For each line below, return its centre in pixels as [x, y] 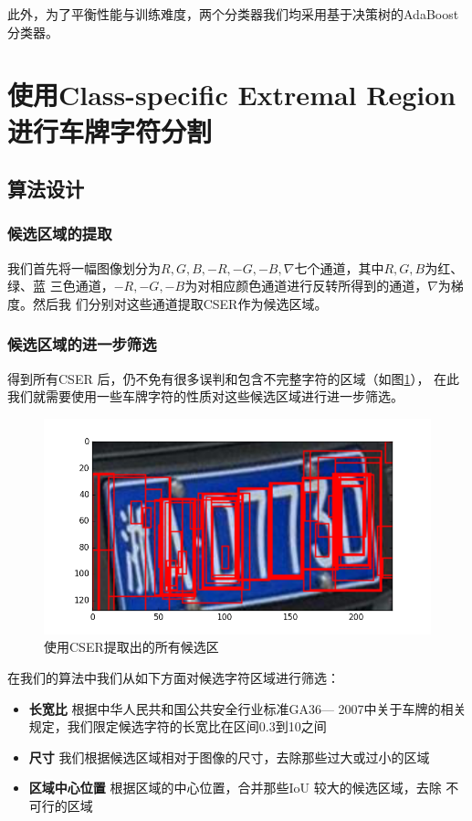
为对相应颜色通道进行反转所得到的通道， [306, 286]
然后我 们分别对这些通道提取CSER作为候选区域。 [180, 303]
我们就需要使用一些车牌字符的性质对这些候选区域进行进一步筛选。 [205, 396]
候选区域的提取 [60, 234]
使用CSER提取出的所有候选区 [131, 647]
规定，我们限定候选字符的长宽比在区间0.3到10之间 [178, 726]
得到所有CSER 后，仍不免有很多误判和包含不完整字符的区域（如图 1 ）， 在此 [234, 378]
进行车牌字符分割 [110, 130]
